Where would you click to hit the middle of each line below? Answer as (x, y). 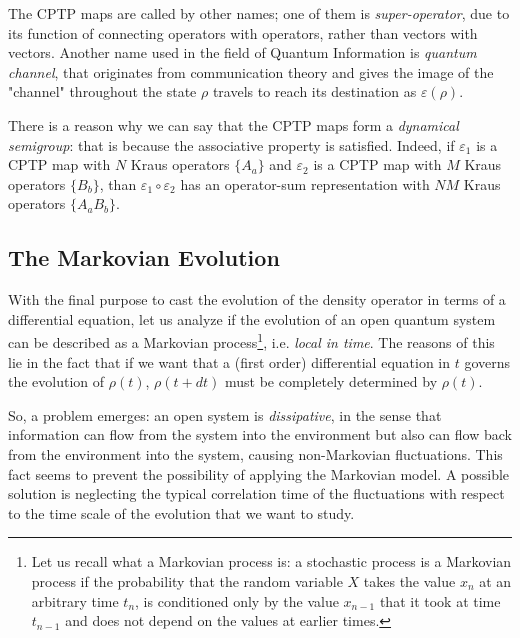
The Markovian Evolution (144, 257)
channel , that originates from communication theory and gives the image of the (251, 71)
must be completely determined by (331, 381)
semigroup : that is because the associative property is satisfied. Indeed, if (231, 144)
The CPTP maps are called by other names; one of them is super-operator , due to (259, 13)
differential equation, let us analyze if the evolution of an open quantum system (252, 318)
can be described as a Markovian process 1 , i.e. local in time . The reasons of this (251, 340)
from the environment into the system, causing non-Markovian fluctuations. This (255, 453)
